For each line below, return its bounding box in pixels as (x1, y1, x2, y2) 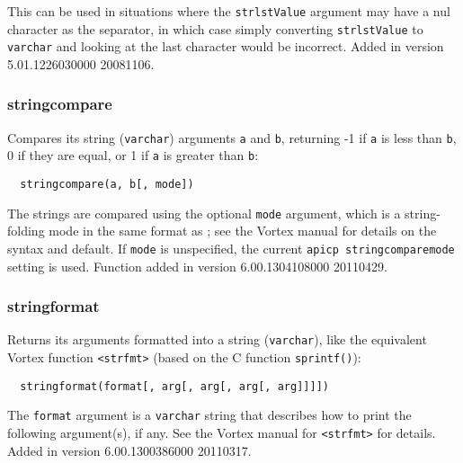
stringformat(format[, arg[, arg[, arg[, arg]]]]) (20, 379, 329, 393)
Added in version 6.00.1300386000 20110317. (7, 441, 252, 459)
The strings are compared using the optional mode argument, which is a (7, 203, 401, 222)
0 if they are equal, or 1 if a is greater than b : (7, 146, 259, 165)
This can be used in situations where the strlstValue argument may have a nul (7, 2, 450, 20)
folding (7, 221, 45, 240)
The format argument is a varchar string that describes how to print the (7, 405, 412, 424)
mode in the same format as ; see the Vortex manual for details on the (49, 221, 437, 240)
